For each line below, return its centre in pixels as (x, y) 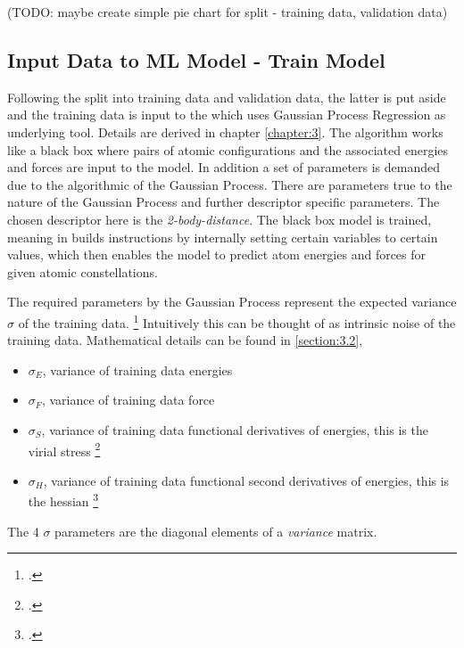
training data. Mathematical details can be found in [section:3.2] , (185, 340)
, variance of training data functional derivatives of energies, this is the (235, 429)
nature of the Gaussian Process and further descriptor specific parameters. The (224, 202)
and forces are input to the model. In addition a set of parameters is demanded (224, 167)
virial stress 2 (64, 449)
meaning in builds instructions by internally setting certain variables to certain (223, 237)
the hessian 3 (63, 500)
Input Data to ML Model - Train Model (196, 59)
